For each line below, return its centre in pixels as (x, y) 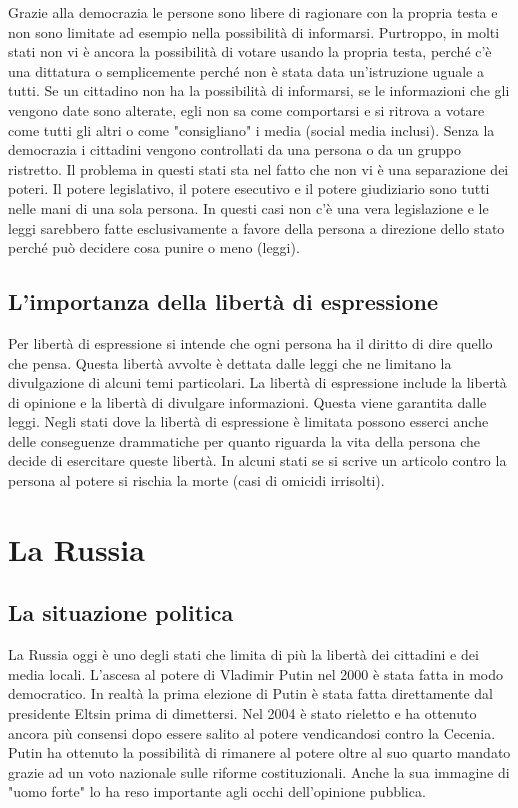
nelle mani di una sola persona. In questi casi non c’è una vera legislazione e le (248, 207)
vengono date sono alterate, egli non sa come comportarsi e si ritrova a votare (246, 109)
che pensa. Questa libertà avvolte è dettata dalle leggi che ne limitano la (230, 362)
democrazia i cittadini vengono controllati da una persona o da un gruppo (234, 149)
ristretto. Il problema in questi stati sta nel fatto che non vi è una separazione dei (258, 168)
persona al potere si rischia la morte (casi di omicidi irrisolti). (196, 480)
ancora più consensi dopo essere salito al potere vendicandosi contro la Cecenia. (252, 732)
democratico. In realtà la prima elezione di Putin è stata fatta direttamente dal (250, 693)
